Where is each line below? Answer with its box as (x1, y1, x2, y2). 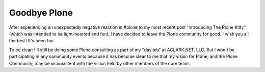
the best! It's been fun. (9, 38, 55, 44)
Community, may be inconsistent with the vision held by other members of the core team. (9, 60, 190, 66)
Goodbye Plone (9, 7, 73, 18)
